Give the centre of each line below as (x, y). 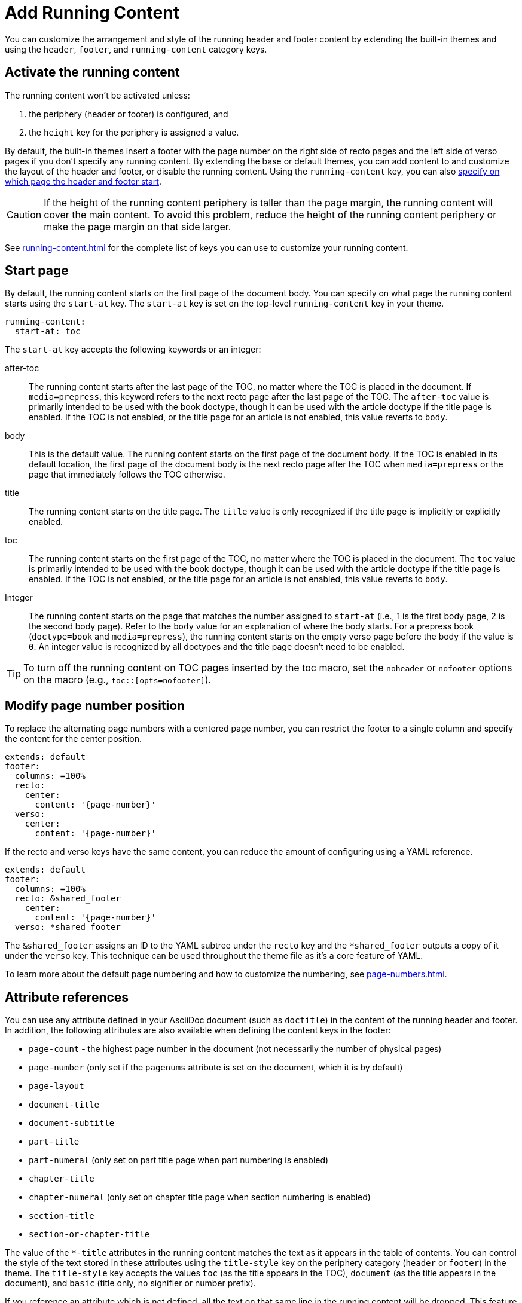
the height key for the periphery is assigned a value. (134, 132)
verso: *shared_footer (68, 927)
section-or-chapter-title (89, 1235)
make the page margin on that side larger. (138, 226)
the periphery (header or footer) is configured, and (129, 114)
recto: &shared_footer (68, 899)
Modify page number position (95, 705)
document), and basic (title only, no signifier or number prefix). (130, 1283)
